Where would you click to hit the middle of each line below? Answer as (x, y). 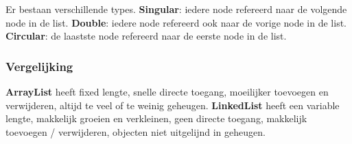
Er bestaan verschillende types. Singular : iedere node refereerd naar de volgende (176, 9)
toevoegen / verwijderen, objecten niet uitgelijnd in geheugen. (136, 131)
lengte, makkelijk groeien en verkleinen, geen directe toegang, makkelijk (156, 118)
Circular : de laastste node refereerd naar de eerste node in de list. (146, 36)
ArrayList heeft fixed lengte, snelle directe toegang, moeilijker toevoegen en (167, 91)
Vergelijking (39, 66)
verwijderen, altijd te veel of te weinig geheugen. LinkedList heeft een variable (173, 105)
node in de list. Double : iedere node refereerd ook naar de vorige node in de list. (176, 22)
